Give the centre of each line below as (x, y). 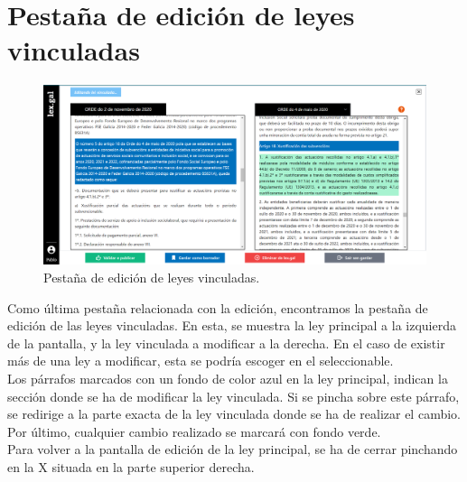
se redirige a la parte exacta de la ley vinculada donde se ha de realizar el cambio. (234, 414)
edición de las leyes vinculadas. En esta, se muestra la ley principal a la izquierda (232, 325)
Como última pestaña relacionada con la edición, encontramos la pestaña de (218, 307)
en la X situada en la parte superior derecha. (131, 467)
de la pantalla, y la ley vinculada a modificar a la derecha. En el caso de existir (226, 343)
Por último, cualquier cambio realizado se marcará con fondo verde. (194, 431)
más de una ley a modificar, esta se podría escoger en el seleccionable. (201, 361)
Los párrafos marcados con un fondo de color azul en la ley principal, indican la (228, 379)
